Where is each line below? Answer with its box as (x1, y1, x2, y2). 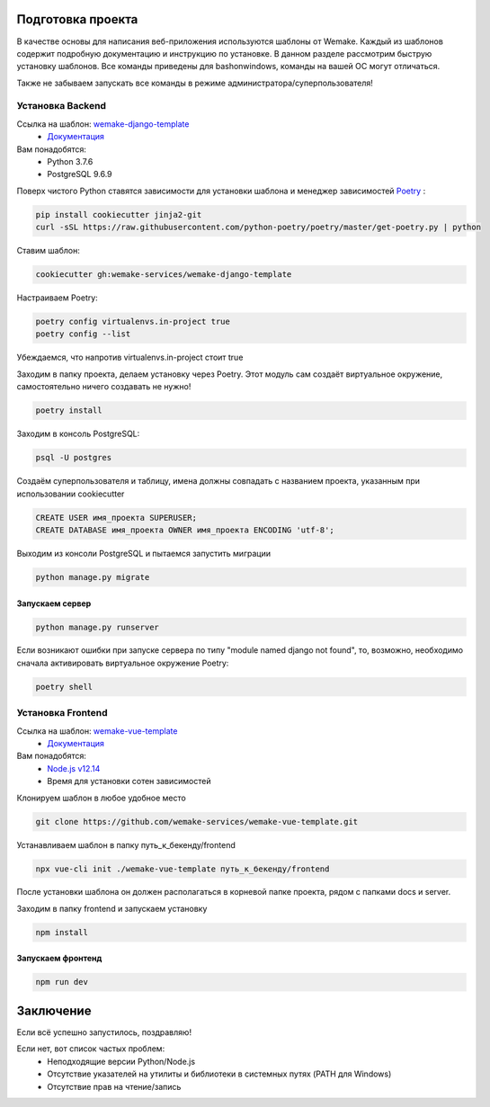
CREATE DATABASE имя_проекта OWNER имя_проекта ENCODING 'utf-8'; (35, 524, 334, 535)
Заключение (16, 1003, 92, 1018)
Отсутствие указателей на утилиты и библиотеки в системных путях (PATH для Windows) (47, 1068, 392, 1079)
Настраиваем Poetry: (16, 292, 98, 303)
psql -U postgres (35, 452, 112, 463)
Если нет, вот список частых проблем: (16, 1043, 165, 1054)
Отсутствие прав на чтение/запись (47, 1081, 182, 1092)
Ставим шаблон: (16, 246, 80, 256)
